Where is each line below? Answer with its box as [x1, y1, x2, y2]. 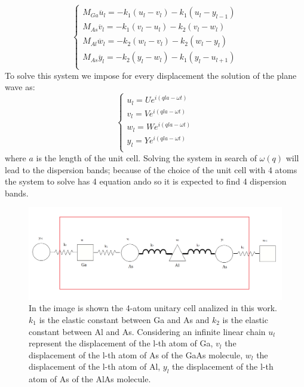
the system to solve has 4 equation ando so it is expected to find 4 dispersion [5, 175, 287, 188]
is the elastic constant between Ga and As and [39, 313, 210, 325]
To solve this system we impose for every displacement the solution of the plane [5, 69, 297, 81]
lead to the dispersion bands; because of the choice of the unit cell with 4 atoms [5, 163, 297, 176]
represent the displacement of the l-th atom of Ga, [29, 337, 213, 349]
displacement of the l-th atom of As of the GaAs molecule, [29, 348, 243, 361]
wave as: [5, 81, 35, 93]
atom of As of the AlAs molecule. [29, 373, 151, 385]
